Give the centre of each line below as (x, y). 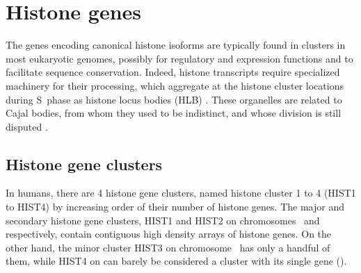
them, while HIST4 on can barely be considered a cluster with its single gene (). (176, 261)
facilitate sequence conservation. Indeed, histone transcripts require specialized (173, 72)
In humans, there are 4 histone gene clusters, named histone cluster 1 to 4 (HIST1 (181, 193)
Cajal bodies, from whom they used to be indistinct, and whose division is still (174, 113)
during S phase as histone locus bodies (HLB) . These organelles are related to (174, 99)
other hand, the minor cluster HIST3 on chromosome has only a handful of (168, 247)
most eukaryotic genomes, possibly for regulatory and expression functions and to (179, 58)
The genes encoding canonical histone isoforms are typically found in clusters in (176, 45)
